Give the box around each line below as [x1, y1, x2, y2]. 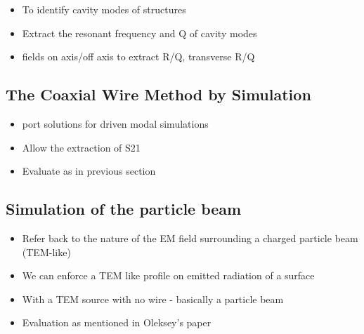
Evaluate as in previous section [22, 163, 156, 178]
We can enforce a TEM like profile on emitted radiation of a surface [22, 268, 315, 283]
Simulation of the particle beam [6, 198, 242, 220]
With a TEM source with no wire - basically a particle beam [22, 291, 284, 306]
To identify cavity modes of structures [22, 2, 186, 16]
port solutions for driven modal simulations [22, 116, 209, 131]
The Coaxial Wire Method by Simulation [6, 83, 311, 105]
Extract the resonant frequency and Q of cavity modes [22, 25, 257, 40]
